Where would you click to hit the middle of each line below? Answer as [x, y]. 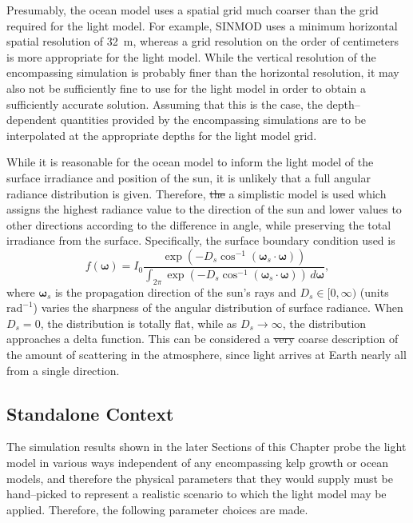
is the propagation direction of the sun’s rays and [175, 291]
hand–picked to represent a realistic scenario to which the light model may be [197, 494]
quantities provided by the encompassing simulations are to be [213, 120]
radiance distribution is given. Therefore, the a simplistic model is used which [197, 193]
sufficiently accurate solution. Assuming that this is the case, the [165, 104]
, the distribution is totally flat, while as [139, 323]
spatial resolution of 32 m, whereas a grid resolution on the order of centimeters [203, 41]
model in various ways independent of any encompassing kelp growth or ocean [197, 462]
